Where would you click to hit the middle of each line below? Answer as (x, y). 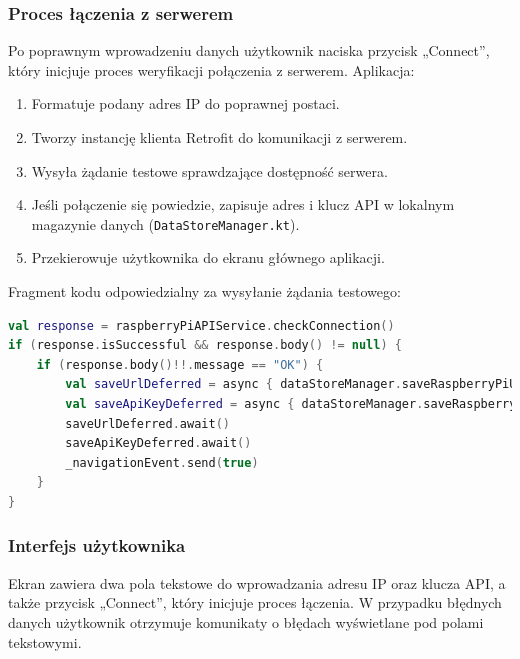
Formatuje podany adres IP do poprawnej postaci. (185, 103)
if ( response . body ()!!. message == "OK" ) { (180, 364)
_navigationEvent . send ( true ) (162, 462)
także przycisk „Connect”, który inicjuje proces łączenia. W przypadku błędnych (255, 602)
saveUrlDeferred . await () (147, 423)
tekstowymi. (45, 641)
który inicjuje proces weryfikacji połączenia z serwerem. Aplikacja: (211, 69)
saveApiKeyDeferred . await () (158, 443)
